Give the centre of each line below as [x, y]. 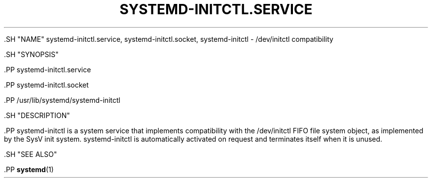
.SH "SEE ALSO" [31, 154]
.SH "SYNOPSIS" [31, 54]
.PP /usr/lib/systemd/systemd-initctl [62, 100]
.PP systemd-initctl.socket [46, 85]
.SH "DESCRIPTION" [37, 115]
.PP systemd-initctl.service [48, 69]
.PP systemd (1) [29, 169]
